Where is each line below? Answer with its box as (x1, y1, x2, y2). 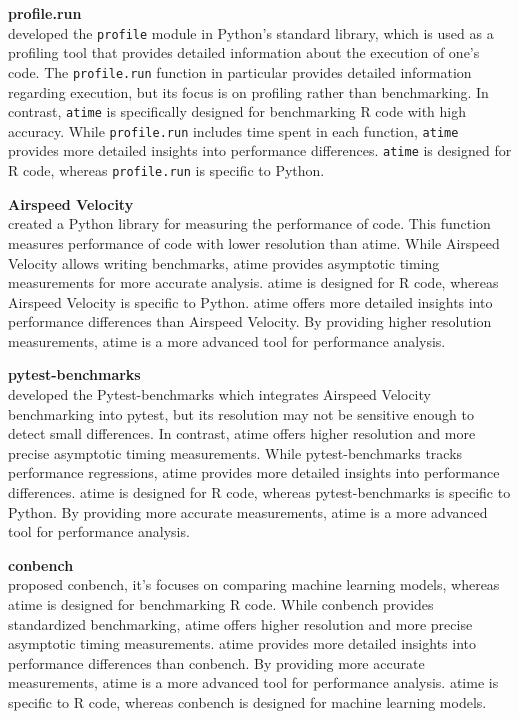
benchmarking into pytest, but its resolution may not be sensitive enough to (8, 403, 474, 424)
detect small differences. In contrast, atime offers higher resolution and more (8, 423, 476, 444)
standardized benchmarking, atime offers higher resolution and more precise (8, 613, 473, 634)
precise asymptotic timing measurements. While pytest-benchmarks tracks (8, 442, 463, 463)
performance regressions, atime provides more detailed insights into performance (8, 462, 500, 483)
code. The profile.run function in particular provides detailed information (8, 61, 472, 82)
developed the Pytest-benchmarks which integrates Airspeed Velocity (8, 384, 431, 405)
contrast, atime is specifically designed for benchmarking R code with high (8, 101, 466, 122)
